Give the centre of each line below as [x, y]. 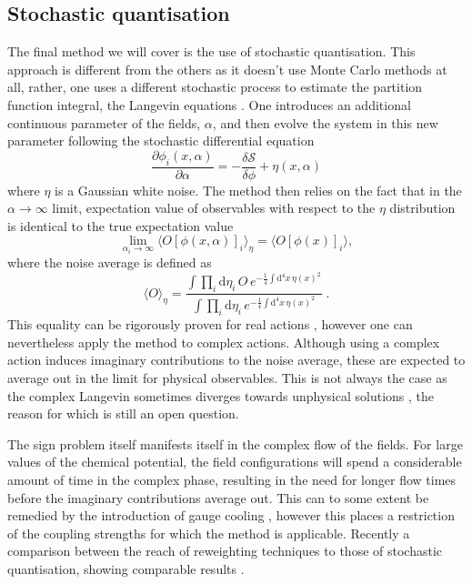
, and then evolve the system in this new [325, 122]
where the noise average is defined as [110, 262]
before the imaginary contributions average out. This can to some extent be [218, 497]
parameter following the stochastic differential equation [161, 141]
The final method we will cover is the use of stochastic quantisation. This [211, 51]
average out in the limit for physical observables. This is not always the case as [227, 378]
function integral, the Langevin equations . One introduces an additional [209, 104]
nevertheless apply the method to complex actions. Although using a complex [224, 342]
